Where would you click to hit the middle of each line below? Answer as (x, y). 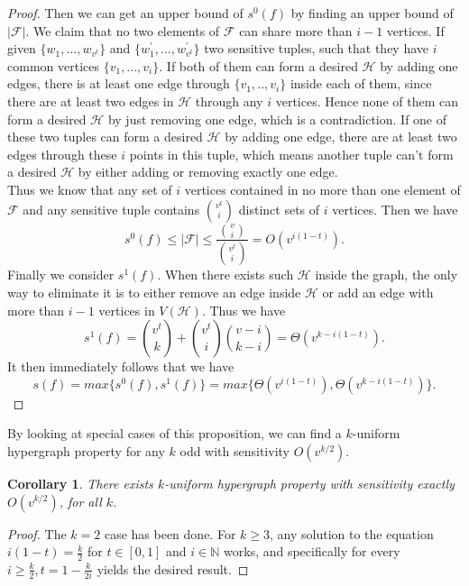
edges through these (62, 154)
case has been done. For (170, 533)
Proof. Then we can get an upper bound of (125, 13)
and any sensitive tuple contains (111, 209)
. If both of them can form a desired (258, 65)
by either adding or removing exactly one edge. (208, 172)
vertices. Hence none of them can (367, 101)
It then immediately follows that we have (121, 366)
